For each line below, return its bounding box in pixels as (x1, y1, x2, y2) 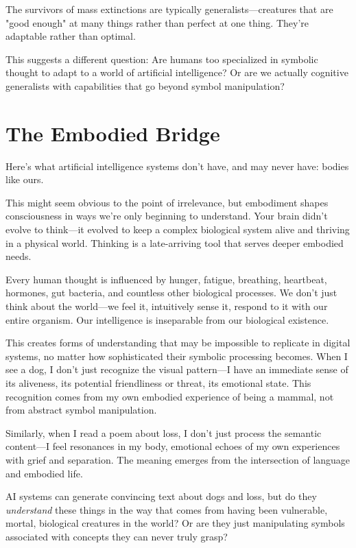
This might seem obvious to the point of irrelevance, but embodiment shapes (5, 195, 329, 209)
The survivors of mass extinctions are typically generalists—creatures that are (5, 2, 333, 16)
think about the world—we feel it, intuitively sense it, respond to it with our (5, 299, 328, 313)
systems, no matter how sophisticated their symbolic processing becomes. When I (5, 348, 348, 363)
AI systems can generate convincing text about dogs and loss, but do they (5, 489, 317, 503)
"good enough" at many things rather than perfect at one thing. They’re (5, 15, 309, 29)
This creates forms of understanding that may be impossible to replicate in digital (5, 335, 351, 350)
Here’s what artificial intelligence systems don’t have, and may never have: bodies (5, 158, 349, 173)
